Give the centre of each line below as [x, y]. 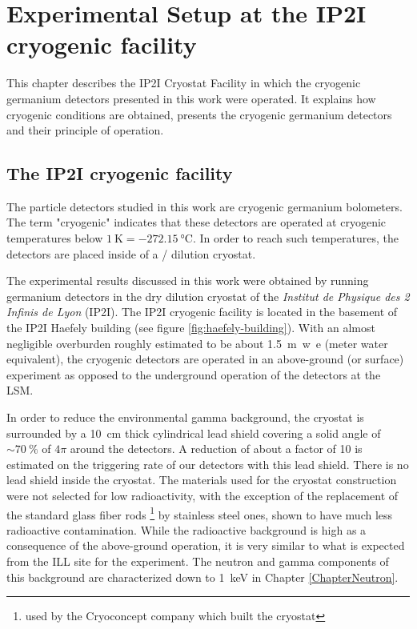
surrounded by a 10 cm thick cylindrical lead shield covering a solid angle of [194, 433]
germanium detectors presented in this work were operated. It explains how [191, 98]
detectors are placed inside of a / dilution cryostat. [131, 253]
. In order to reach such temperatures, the [295, 238]
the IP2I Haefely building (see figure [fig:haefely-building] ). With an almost [191, 328]
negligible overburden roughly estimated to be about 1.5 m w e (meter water [197, 343]
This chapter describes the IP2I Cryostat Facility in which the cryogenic [184, 83]
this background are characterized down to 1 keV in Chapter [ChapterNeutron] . [202, 577]
